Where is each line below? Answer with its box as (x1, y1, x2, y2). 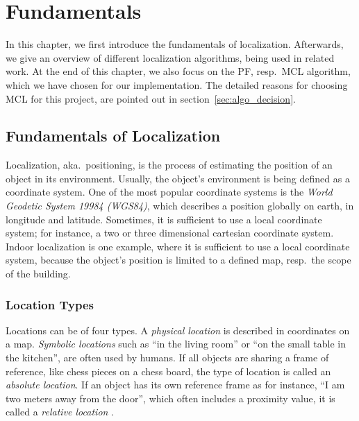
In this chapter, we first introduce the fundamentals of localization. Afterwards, (6, 37, 344, 51)
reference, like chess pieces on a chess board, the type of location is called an (6, 363, 331, 378)
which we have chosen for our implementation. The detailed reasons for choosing (6, 77, 348, 92)
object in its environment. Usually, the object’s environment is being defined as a (6, 171, 350, 185)
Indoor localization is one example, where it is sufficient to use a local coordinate (6, 239, 350, 253)
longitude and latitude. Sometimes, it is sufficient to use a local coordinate (6, 212, 322, 226)
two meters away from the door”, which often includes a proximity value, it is (6, 390, 335, 405)
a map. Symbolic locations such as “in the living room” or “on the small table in (6, 336, 347, 351)
